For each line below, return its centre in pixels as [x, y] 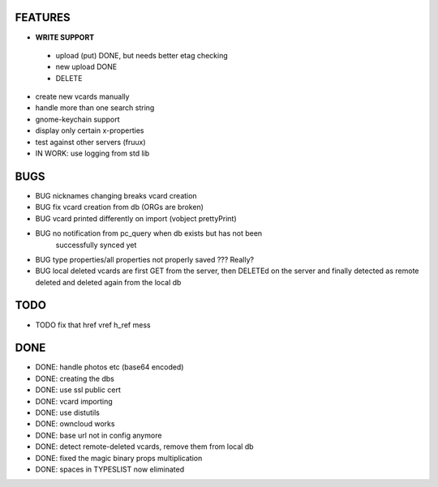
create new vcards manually [82, 96]
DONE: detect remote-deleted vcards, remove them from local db [145, 446]
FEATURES [43, 17]
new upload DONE [86, 67]
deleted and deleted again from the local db [108, 282]
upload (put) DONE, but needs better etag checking [142, 55]
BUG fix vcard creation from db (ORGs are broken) [120, 207]
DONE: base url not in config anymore [99, 435]
